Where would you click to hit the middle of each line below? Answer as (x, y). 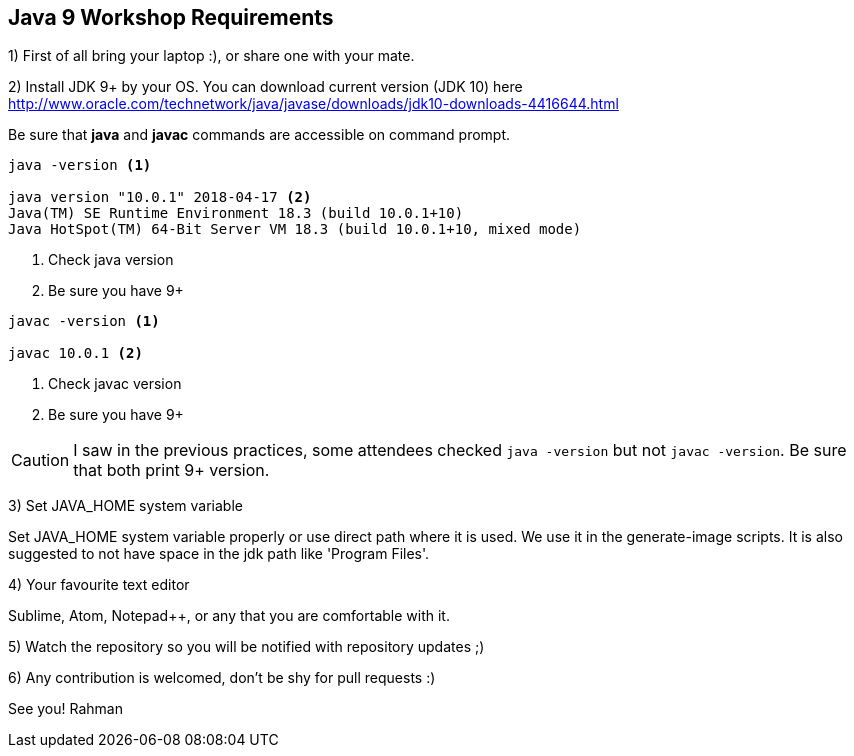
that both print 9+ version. (171, 470)
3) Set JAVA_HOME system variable (125, 506)
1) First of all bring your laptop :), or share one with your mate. (211, 56)
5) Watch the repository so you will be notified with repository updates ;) (246, 647)
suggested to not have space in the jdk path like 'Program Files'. (219, 554)
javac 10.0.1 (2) (75, 353)
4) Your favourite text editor (99, 585)
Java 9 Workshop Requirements (171, 17)
